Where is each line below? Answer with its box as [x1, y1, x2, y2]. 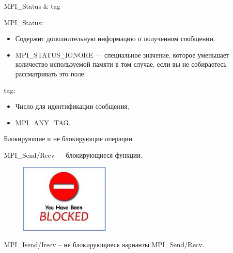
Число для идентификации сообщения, [15, 101, 129, 111]
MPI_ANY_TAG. [15, 117, 71, 127]
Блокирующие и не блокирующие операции [4, 134, 132, 144]
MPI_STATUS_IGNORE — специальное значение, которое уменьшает [15, 49, 230, 60]
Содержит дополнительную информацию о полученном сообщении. [15, 33, 215, 44]
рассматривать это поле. [15, 68, 86, 78]
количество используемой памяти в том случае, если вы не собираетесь [15, 59, 227, 69]
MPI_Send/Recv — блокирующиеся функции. [4, 149, 142, 160]
